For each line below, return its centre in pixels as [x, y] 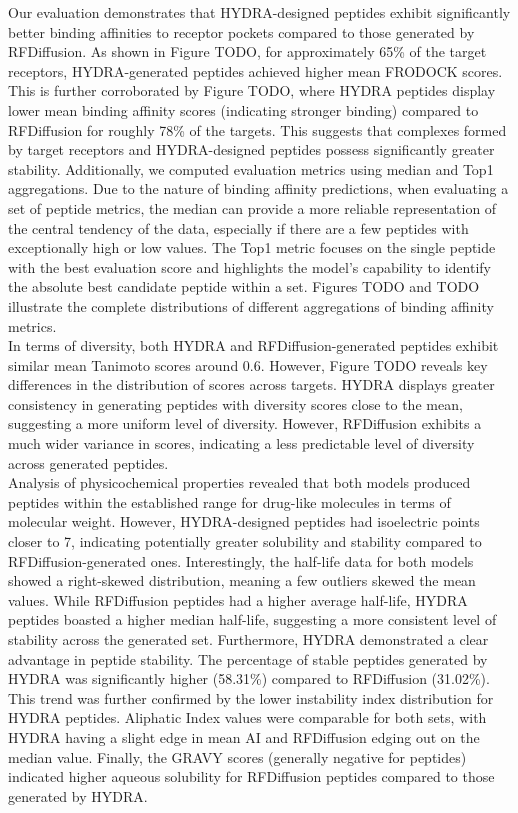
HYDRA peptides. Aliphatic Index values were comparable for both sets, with [247, 717]
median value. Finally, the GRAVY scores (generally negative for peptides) [237, 756]
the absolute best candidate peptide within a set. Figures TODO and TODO [244, 286]
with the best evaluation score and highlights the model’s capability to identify [249, 266]
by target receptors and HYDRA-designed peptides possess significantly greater [251, 149]
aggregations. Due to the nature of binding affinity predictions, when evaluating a [258, 188]
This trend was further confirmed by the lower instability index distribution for [251, 697]
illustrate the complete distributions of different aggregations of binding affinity [251, 305]
